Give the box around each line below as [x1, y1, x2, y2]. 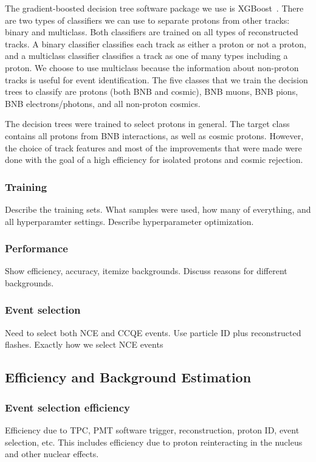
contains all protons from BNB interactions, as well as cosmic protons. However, [5, 129, 304, 142]
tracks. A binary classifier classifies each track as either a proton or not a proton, [5, 37, 306, 50]
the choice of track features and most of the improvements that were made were [5, 141, 302, 154]
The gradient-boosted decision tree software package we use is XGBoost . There [5, 2, 304, 14]
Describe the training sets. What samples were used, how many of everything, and [5, 202, 311, 215]
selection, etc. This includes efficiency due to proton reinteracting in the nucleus [5, 435, 303, 448]
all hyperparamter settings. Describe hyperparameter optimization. [5, 215, 254, 227]
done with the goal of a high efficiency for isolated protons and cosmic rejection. [5, 153, 303, 166]
